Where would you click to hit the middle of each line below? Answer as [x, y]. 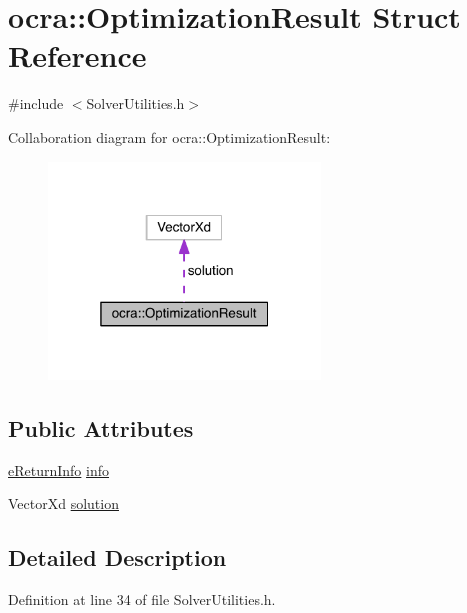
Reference [77, 55]
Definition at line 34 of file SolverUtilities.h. [142, 599]
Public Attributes [101, 427]
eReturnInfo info [59, 469]
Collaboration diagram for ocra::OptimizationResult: [169, 136]
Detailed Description [117, 557]
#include [36, 103]
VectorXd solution [63, 503]
